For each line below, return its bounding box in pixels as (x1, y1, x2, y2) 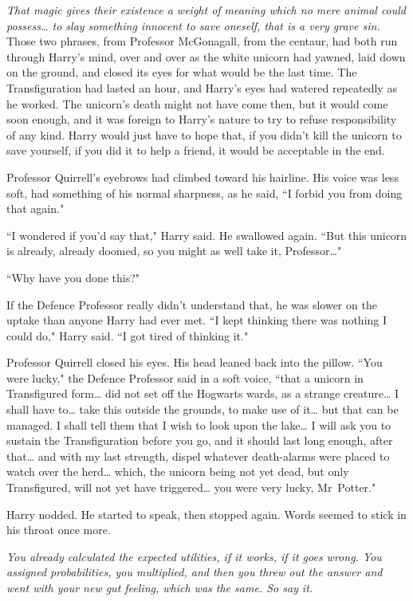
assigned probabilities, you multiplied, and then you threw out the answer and (6, 564, 383, 580)
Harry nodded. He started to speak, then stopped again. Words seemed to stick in (6, 505, 407, 522)
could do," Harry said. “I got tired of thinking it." (6, 327, 249, 344)
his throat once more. (6, 521, 111, 538)
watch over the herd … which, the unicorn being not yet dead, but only (6, 463, 349, 480)
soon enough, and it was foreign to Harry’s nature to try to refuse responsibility (6, 111, 397, 128)
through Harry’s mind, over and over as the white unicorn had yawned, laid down (6, 48, 406, 65)
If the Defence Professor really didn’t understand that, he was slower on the (6, 296, 377, 312)
